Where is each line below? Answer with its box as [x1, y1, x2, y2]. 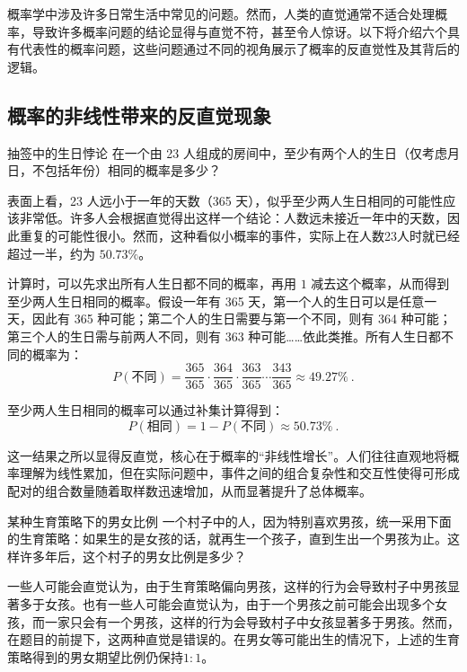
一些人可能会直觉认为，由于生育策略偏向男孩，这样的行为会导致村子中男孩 [7, 577, 447, 596]
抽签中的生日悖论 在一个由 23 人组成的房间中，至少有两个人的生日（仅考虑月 [7, 143, 460, 162]
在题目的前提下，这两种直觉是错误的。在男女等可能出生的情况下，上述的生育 [7, 630, 460, 649]
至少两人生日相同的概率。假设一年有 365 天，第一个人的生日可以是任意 [7, 291, 425, 310]
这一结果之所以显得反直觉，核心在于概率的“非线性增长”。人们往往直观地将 [7, 446, 447, 464]
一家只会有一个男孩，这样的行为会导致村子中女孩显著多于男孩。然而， [44, 612, 460, 631]
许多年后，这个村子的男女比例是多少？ [19, 546, 246, 565]
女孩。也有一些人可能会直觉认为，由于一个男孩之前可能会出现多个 [44, 594, 435, 613]
